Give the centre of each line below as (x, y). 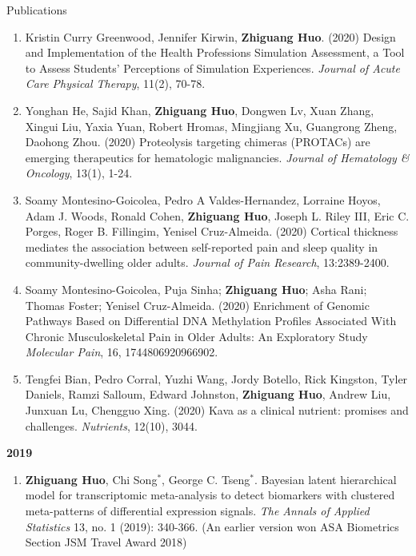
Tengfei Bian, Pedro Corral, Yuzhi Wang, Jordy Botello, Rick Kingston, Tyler (216, 378)
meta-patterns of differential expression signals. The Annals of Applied (197, 511)
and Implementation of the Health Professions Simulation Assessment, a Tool (215, 52)
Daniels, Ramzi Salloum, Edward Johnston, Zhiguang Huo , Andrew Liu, (208, 394)
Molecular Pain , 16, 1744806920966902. (122, 352)
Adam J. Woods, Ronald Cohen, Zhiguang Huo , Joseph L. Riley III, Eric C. (217, 215)
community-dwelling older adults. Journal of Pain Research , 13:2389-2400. (207, 262)
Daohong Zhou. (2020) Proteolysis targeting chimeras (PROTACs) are (198, 142)
